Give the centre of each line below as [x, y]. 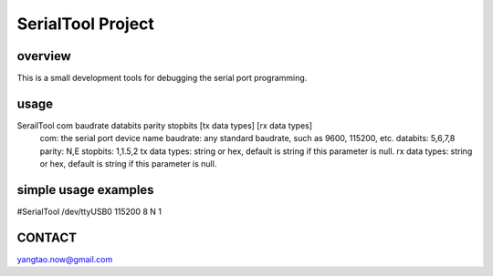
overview [44, 56]
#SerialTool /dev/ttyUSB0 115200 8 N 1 [89, 212]
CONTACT [47, 237]
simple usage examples [85, 190]
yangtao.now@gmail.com [65, 259]
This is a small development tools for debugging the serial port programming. [162, 78]
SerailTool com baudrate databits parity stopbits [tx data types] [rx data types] [165, 125]
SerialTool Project [86, 24]
